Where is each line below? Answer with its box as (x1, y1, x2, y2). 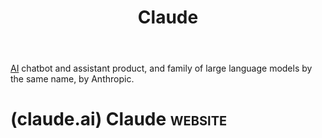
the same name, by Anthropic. (10, 73, 135, 85)
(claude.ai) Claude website (10, 108, 228, 131)
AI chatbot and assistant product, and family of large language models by (10, 62, 313, 75)
